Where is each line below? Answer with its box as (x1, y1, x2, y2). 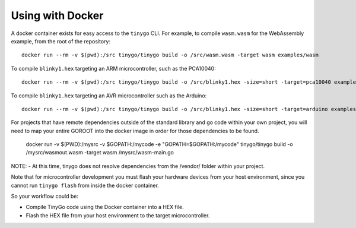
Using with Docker (11, 9, 104, 22)
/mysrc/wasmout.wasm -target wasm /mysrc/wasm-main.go (26, 149, 174, 156)
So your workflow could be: (11, 193, 79, 200)
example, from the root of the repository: (11, 37, 111, 45)
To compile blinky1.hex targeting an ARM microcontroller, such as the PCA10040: (11, 65, 216, 72)
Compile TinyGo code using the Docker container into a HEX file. (26, 204, 184, 211)
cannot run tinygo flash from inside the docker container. (11, 182, 160, 189)
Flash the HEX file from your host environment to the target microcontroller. (26, 211, 210, 219)
